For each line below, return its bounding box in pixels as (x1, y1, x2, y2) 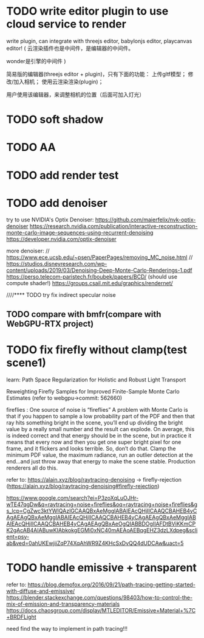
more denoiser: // (6, 248, 50, 255)
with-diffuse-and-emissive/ (6, 587, 75, 594)
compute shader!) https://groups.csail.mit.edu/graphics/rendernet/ (6, 280, 173, 287)
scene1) (6, 356, 47, 370)
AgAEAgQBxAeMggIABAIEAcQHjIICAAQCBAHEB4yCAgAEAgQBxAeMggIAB (6, 513, 196, 521)
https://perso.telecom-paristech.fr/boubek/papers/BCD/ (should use (6, 273, 178, 280)
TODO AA (6, 140, 56, 154)
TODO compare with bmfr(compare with (6, 309, 161, 319)
